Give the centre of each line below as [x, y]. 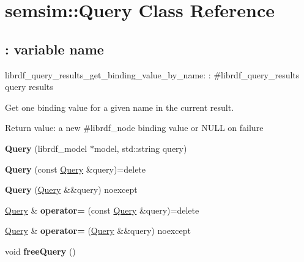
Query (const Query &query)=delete [76, 169]
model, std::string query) [140, 148]
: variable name [54, 49]
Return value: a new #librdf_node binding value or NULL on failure [134, 128]
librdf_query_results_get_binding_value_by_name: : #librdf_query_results [152, 74]
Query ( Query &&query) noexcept [71, 189]
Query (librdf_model [46, 148]
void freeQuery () [40, 251]
